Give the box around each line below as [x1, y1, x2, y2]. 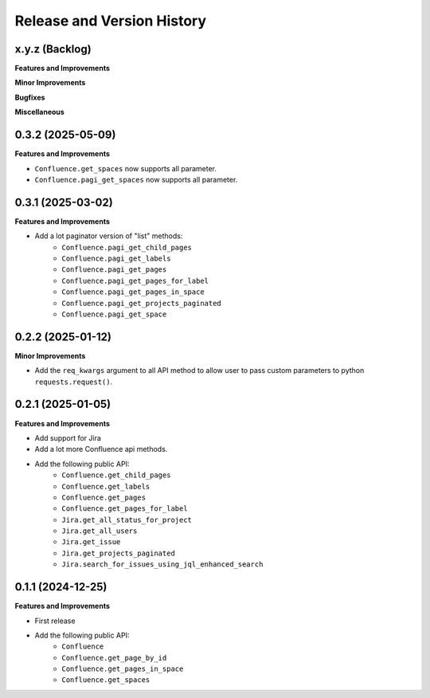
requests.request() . [34, 377, 113, 386]
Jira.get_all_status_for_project [61, 515, 193, 524]
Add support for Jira [34, 433, 101, 442]
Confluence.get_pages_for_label [61, 504, 188, 513]
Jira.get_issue [61, 538, 121, 547]
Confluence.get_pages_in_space [61, 665, 184, 673]
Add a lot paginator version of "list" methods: [34, 231, 183, 241]
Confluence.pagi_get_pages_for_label [61, 276, 209, 285]
